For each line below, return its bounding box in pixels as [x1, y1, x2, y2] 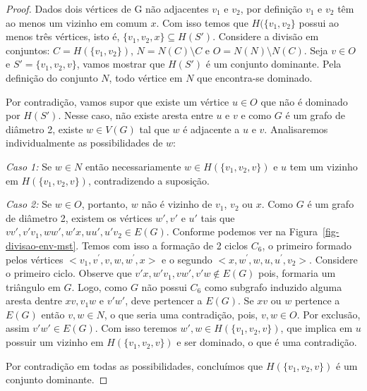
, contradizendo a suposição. [88, 173, 210, 187]
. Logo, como [71, 279, 128, 294]
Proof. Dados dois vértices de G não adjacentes [6, 1, 209, 15]
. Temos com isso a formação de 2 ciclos [76, 237, 248, 252]
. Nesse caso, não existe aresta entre [58, 108, 213, 123]
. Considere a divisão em [212, 29, 319, 44]
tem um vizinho [289, 159, 358, 173]
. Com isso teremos [95, 321, 177, 335]
